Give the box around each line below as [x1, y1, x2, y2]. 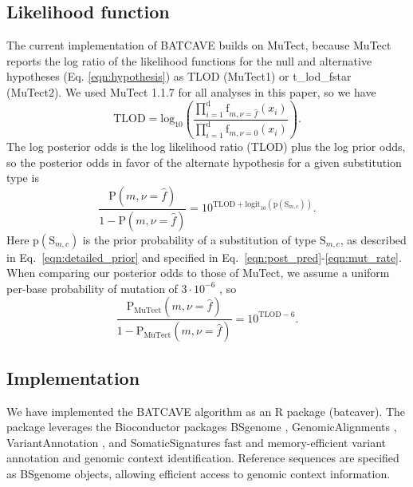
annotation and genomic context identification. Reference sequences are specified [6, 449, 399, 466]
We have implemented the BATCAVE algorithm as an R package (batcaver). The [6, 402, 406, 419]
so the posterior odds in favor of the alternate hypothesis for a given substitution [6, 153, 402, 170]
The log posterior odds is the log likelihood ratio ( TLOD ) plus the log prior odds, [6, 138, 406, 155]
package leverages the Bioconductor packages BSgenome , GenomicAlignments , [6, 418, 397, 435]
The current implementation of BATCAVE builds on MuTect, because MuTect [6, 37, 391, 53]
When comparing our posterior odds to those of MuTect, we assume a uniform [6, 264, 390, 281]
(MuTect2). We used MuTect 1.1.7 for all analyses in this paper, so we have [6, 83, 376, 100]
